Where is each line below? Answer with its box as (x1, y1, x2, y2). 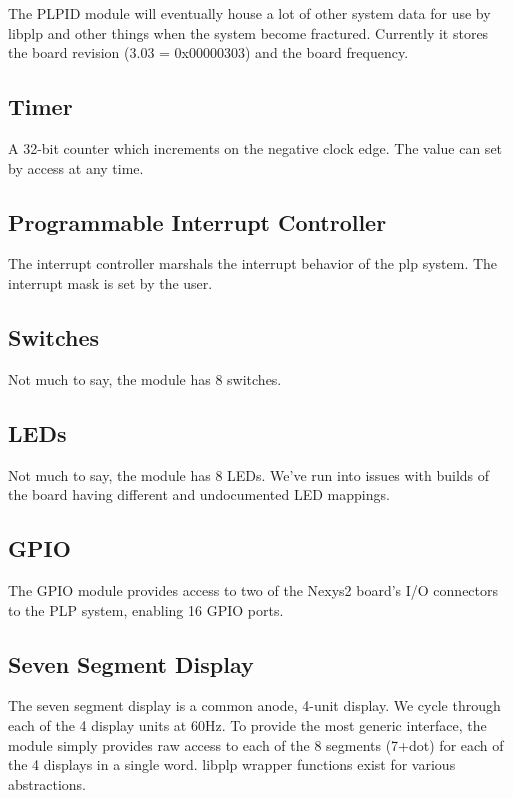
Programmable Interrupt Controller (8, 206, 387, 237)
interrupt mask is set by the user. (8, 272, 213, 293)
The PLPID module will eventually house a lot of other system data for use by (8, 3, 491, 23)
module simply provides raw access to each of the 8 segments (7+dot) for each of (8, 734, 504, 755)
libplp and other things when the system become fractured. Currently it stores (8, 22, 489, 43)
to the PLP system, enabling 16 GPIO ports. (8, 599, 284, 620)
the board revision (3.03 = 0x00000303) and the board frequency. (8, 42, 409, 63)
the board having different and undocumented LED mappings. (8, 484, 390, 505)
